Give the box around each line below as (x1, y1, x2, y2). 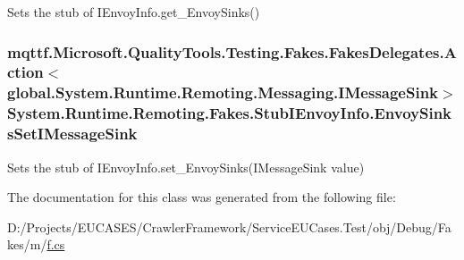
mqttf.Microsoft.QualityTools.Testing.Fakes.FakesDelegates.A (7, 40, 457, 63)
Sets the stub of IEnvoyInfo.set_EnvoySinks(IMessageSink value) (7, 157, 365, 176)
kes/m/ (7, 235, 47, 254)
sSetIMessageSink (7, 122, 138, 145)
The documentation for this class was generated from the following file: (7, 188, 396, 206)
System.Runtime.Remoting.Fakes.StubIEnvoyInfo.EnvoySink (7, 102, 452, 124)
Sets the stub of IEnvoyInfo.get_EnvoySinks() (7, 3, 260, 21)
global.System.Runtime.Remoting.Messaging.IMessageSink (7, 81, 439, 104)
